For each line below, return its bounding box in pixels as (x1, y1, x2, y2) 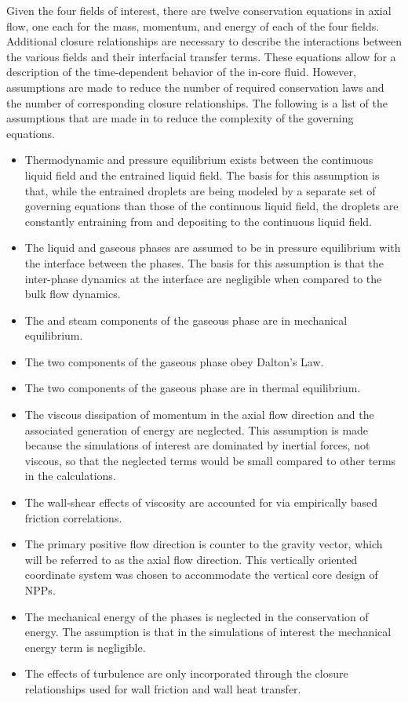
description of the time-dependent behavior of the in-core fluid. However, (6, 64, 356, 80)
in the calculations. (24, 467, 116, 484)
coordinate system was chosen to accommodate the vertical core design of (24, 566, 378, 583)
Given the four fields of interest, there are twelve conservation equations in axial (6, 2, 392, 18)
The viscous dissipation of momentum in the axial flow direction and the (24, 406, 374, 423)
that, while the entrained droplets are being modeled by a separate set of (24, 182, 376, 198)
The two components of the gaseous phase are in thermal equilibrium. (24, 380, 361, 396)
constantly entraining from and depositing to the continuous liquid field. (24, 213, 372, 229)
